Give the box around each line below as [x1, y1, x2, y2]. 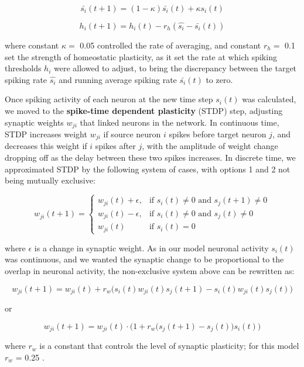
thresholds [5, 62, 42, 74]
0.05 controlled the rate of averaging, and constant [80, 39, 261, 51]
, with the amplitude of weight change [142, 140, 278, 152]
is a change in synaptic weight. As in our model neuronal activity [34, 241, 269, 254]
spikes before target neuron [169, 128, 267, 140]
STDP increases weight [5, 128, 87, 140]
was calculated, [242, 93, 296, 105]
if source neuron [103, 128, 161, 140]
